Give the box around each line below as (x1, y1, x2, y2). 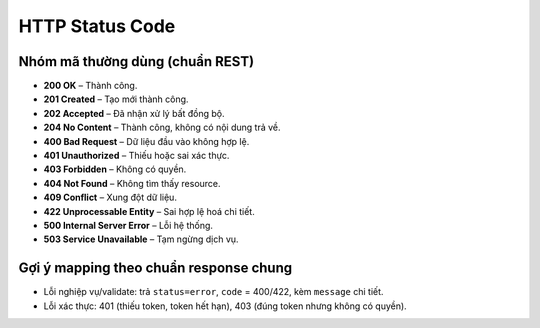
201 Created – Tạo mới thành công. (43, 93, 189, 105)
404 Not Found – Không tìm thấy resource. (43, 177, 221, 189)
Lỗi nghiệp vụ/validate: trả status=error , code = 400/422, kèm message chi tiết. (43, 286, 384, 298)
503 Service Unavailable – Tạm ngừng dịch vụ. (43, 233, 239, 245)
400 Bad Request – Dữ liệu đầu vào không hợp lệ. (43, 135, 250, 147)
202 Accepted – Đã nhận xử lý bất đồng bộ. (43, 107, 225, 119)
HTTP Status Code (18, 15, 176, 37)
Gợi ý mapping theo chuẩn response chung (18, 260, 293, 277)
